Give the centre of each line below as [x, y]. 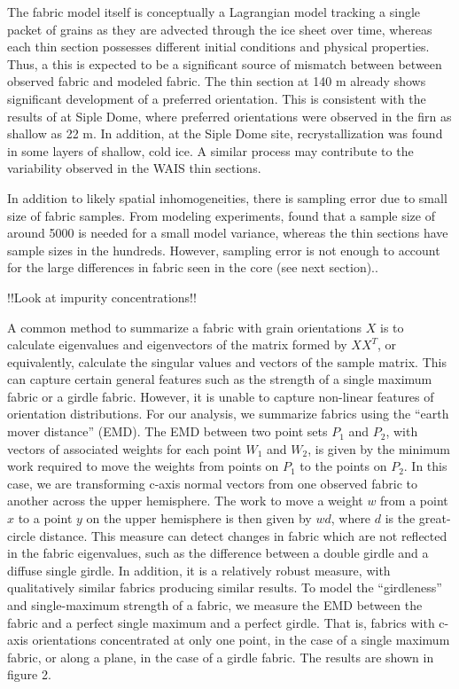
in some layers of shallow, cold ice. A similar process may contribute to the [210, 150]
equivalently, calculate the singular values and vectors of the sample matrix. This [227, 361]
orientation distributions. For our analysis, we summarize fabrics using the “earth [228, 414]
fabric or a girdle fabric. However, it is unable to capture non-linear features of [221, 396]
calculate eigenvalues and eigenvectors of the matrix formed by [177, 344]
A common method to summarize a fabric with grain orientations [185, 327]
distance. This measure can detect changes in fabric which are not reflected [243, 535]
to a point [45, 518]
